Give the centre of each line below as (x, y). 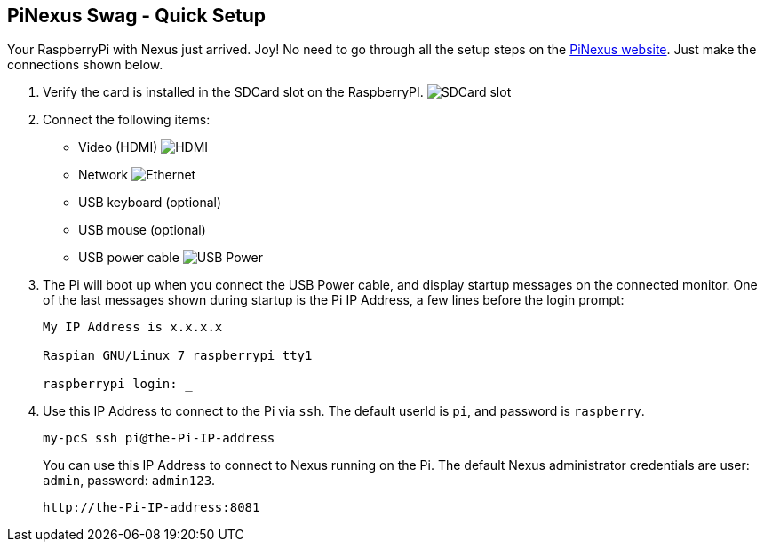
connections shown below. (85, 65)
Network (103, 175)
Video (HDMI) (118, 147)
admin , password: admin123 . (129, 481)
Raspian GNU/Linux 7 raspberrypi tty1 (178, 356)
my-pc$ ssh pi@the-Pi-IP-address (159, 438)
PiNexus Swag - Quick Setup (137, 16)
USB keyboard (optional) (150, 203)
